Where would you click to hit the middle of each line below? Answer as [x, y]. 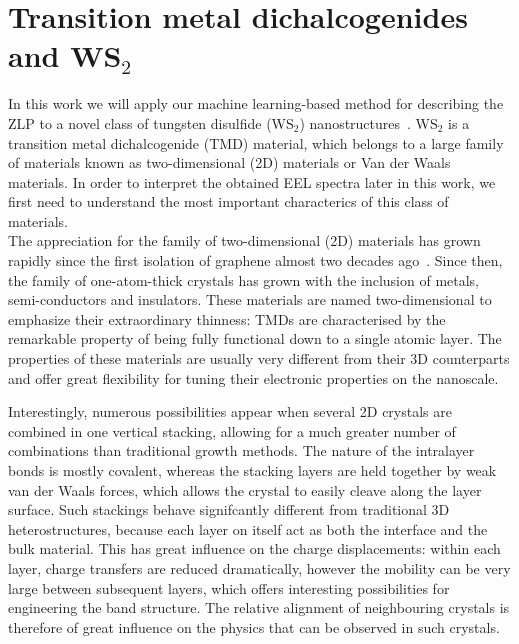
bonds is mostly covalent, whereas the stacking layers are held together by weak [252, 470]
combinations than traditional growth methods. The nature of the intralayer [241, 450]
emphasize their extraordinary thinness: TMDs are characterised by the [227, 318]
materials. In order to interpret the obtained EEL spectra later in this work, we [252, 181]
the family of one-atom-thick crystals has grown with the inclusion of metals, [244, 279]
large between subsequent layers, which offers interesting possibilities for [229, 587]
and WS [65, 55]
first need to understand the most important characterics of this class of [228, 201]
